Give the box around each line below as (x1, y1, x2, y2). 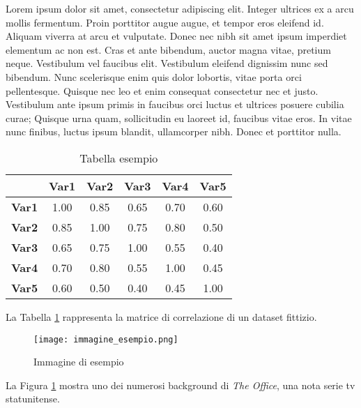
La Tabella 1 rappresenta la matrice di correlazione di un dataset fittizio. (6, 309, 317, 324)
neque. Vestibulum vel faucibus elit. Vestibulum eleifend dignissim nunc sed (6, 56, 328, 70)
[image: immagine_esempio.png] (33, 334, 178, 345)
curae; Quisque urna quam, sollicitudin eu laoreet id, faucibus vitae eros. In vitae (6, 110, 352, 125)
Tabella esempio (79, 149, 158, 166)
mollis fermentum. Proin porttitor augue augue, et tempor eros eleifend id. (6, 15, 324, 29)
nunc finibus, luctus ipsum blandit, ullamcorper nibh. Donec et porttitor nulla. (6, 124, 341, 139)
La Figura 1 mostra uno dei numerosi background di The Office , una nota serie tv (6, 377, 355, 392)
